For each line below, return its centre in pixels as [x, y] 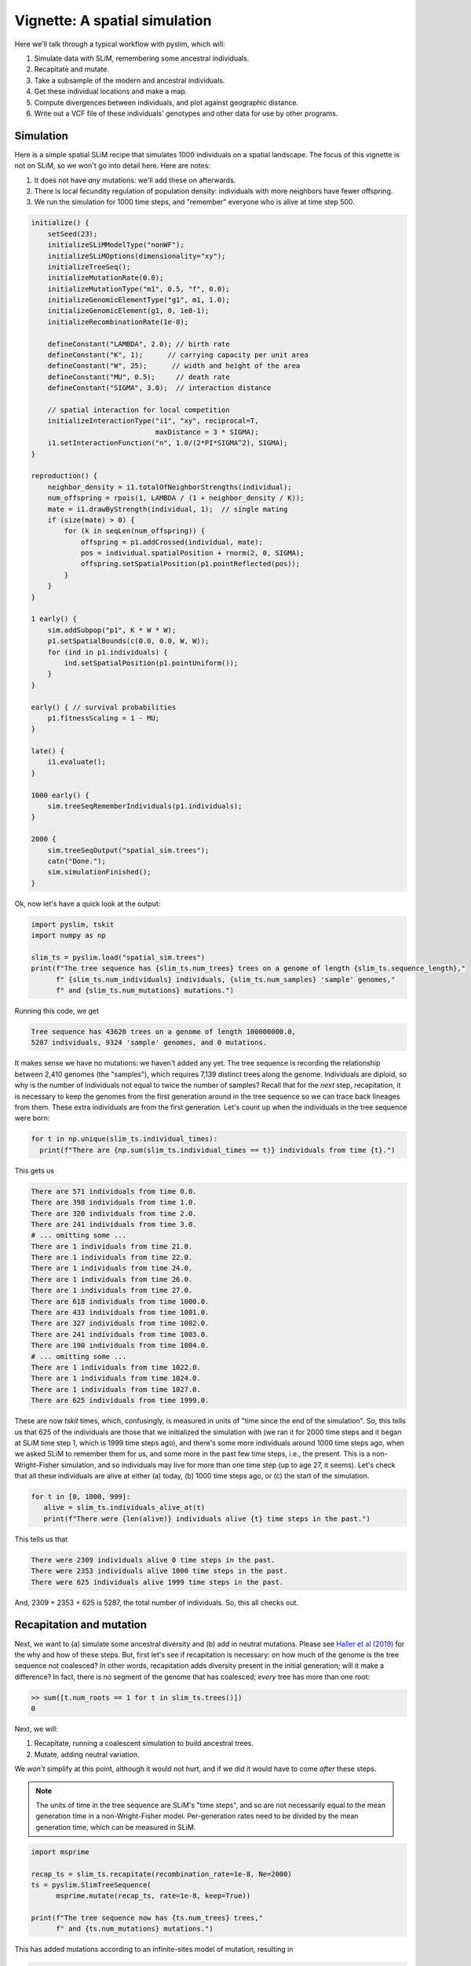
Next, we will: [36, 1729]
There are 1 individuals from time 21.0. [112, 1246]
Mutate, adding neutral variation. [87, 1754]
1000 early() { [60, 795]
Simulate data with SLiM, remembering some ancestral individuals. [142, 58]
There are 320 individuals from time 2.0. [114, 1213]
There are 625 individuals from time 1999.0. [120, 1401]
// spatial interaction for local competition [139, 410]
